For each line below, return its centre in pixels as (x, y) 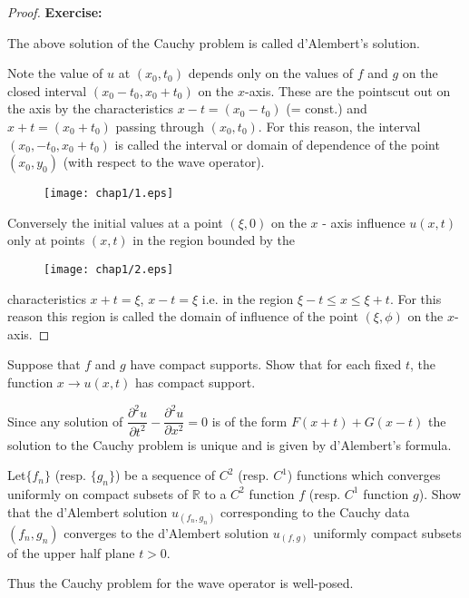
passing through (160, 126)
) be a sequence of (166, 475)
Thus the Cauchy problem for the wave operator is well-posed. (181, 583)
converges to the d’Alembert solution (166, 532)
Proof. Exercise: (55, 12)
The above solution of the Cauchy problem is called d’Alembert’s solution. (214, 42)
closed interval (47, 90)
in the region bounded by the (214, 240)
